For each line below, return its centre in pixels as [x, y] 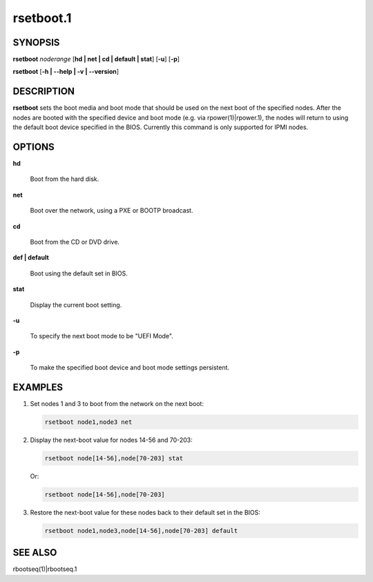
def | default [31, 258]
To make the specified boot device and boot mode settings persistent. [130, 368]
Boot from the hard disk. [65, 179]
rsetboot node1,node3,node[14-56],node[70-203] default [141, 531]
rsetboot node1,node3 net [88, 422]
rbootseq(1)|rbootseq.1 [45, 569]
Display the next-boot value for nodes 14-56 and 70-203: [111, 440]
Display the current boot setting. [76, 304]
